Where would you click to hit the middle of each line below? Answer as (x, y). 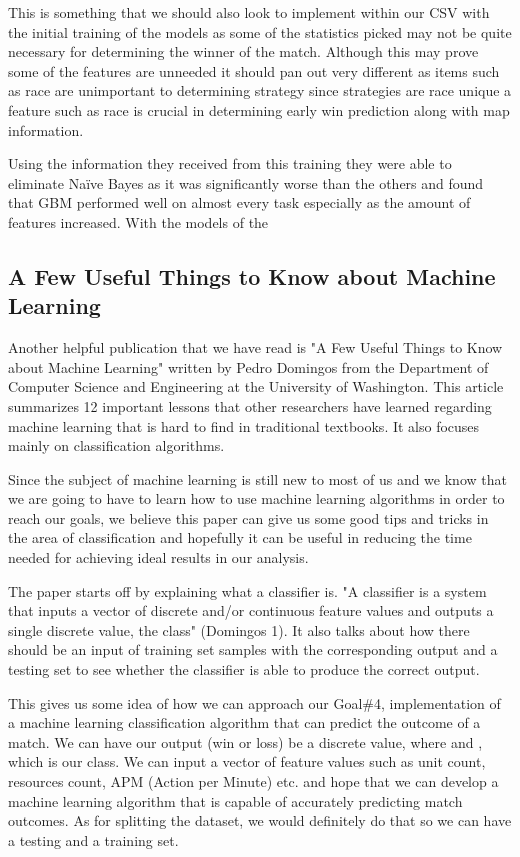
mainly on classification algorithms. (116, 445)
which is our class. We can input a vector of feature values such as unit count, (247, 761)
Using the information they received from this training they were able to (230, 163)
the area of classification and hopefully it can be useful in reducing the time (240, 537)
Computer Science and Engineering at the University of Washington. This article (256, 386)
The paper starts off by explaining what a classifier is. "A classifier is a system (247, 590)
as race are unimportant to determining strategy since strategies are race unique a (260, 90)
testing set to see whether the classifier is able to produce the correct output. (244, 669)
